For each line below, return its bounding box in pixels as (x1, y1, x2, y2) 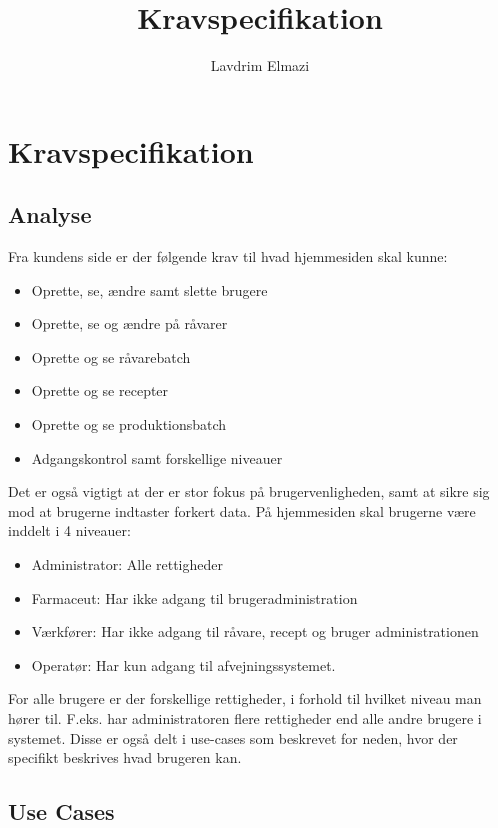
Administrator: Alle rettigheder (31, 554, 223, 575)
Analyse (8, 199, 92, 230)
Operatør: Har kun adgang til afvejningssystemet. (31, 654, 336, 675)
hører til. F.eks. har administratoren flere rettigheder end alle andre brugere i (8, 708, 482, 729)
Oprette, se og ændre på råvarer (31, 313, 228, 334)
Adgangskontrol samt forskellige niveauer (31, 447, 283, 468)
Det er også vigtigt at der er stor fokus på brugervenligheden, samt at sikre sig (8, 481, 490, 502)
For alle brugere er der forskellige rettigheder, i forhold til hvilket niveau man (8, 688, 482, 709)
